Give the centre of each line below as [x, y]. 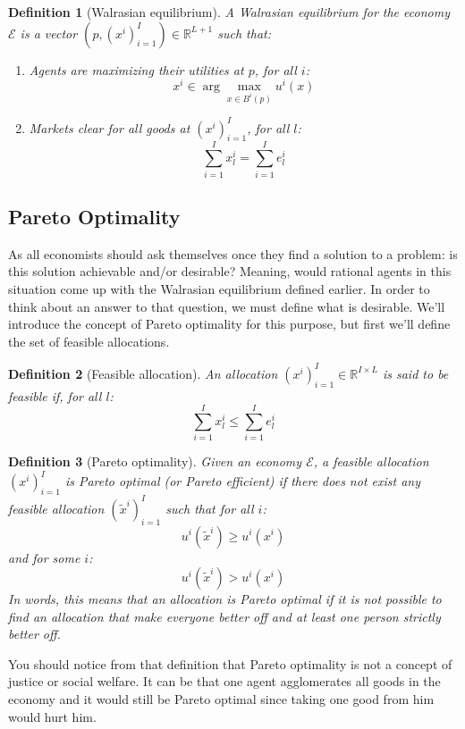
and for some [44, 557]
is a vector [49, 33]
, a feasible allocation [371, 461]
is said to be [415, 373]
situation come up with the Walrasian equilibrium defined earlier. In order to [219, 288]
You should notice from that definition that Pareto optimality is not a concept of [230, 663]
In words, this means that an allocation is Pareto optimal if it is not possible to [225, 599]
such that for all [210, 508]
